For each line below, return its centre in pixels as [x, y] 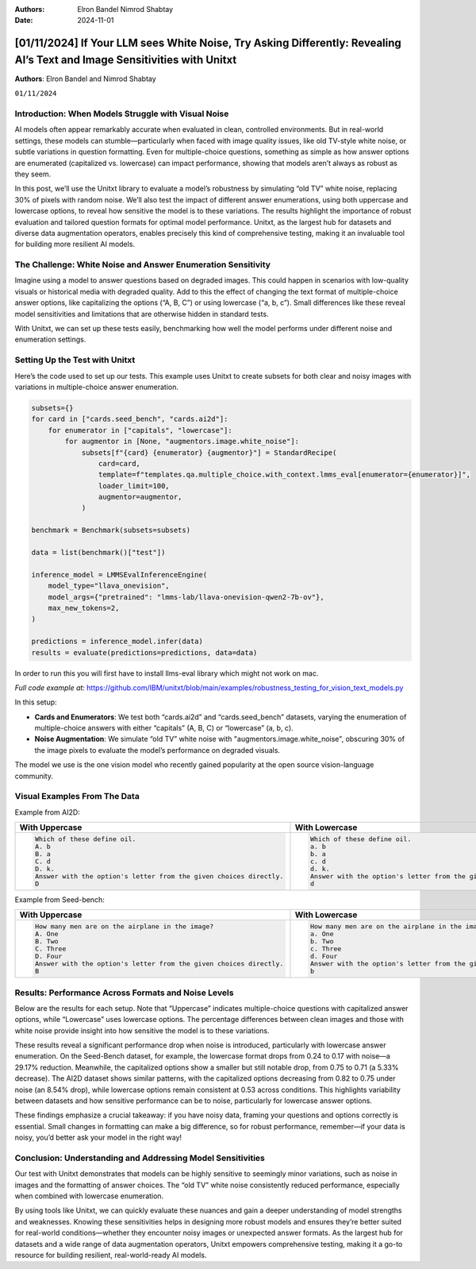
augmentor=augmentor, [140, 497]
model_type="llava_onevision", [109, 586]
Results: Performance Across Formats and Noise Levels [124, 993]
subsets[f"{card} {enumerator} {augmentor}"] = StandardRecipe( [209, 452]
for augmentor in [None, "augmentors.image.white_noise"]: [182, 442]
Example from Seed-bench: [59, 899]
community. [34, 776]
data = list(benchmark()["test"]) [98, 553]
